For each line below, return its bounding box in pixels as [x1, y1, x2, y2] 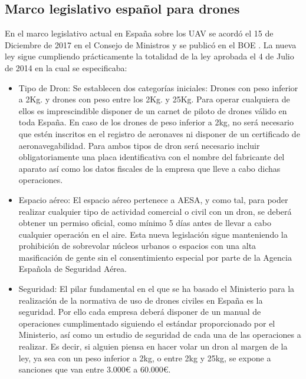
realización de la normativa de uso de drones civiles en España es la [18, 294, 263, 306]
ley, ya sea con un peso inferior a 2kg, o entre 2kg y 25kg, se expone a [18, 351, 271, 364]
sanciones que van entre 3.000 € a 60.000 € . [18, 363, 171, 375]
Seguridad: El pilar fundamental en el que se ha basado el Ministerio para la [18, 282, 295, 295]
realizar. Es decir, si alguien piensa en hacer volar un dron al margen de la [18, 340, 288, 353]
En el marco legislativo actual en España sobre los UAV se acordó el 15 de [5, 27, 274, 39]
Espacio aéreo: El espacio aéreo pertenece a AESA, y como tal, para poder [18, 193, 288, 205]
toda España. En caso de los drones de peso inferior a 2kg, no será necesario [18, 116, 294, 128]
